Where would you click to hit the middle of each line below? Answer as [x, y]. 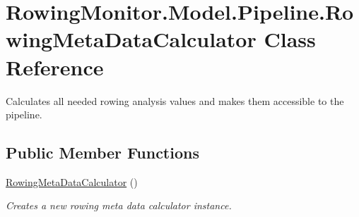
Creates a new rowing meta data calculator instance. [119, 205]
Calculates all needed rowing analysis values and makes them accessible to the [175, 100]
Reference [55, 67]
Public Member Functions [102, 153]
